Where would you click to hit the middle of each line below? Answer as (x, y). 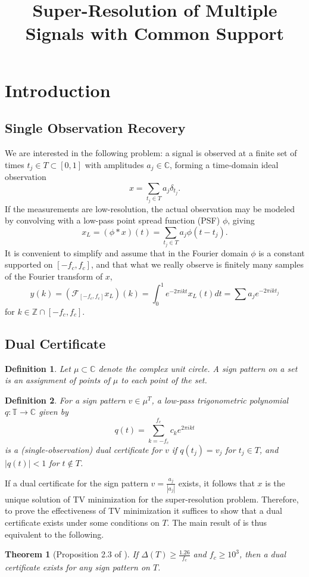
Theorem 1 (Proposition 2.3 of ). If (72, 554)
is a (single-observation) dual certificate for (83, 449)
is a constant (282, 252)
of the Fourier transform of (54, 276)
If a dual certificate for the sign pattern (77, 483)
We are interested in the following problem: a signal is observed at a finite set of (151, 152)
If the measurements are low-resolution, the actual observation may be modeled (150, 208)
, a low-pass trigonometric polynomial (220, 400)
